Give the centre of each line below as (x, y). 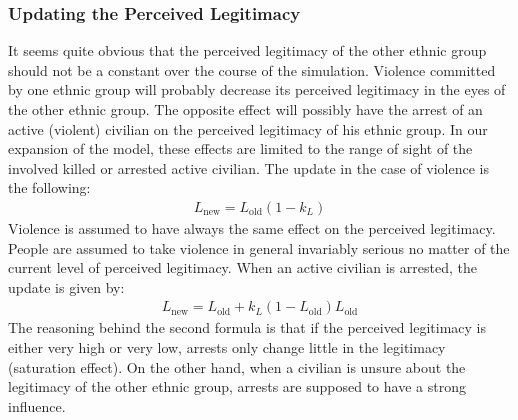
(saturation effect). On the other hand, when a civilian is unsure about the (237, 366)
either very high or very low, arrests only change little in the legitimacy (227, 347)
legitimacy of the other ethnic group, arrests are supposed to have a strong (237, 386)
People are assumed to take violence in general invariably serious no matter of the (259, 247)
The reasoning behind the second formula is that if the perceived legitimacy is (247, 327)
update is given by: (66, 286)
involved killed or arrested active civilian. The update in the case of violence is (248, 167)
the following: (49, 187)
